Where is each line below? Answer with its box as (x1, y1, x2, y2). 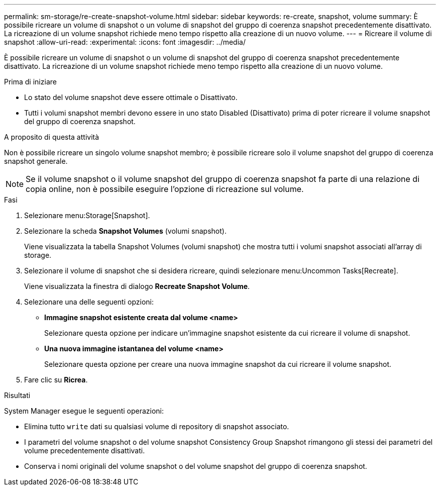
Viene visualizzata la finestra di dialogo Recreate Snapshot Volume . (24, 282, 250, 290)
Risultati (4, 391, 31, 400)
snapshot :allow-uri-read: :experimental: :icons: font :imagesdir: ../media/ (4, 38, 246, 46)
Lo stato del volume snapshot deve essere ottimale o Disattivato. (24, 93, 238, 102)
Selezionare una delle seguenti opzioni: (24, 298, 154, 306)
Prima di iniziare (4, 77, 57, 86)
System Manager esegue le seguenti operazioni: (4, 407, 164, 415)
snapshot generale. (4, 157, 68, 165)
